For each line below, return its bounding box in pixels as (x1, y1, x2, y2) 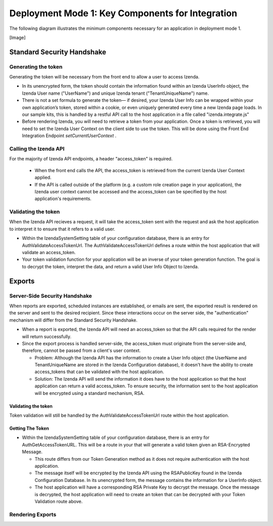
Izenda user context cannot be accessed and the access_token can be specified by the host (34, 188, 227, 194)
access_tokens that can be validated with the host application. (34, 369, 164, 375)
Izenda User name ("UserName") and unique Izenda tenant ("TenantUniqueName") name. (22, 90, 209, 96)
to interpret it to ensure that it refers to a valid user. (9, 226, 116, 232)
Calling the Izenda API (9, 145, 65, 152)
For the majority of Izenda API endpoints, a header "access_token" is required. (9, 156, 173, 162)
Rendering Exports (9, 511, 57, 518)
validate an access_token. (22, 250, 76, 256)
